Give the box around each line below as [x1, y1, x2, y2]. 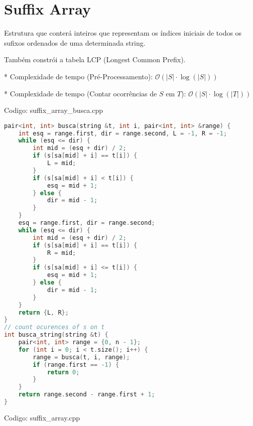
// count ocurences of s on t [4, 324, 105, 331]
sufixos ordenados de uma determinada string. [4, 37, 146, 48]
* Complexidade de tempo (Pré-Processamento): [4, 71, 153, 81]
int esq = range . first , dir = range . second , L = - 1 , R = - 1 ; [18, 129, 227, 137]
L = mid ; [47, 160, 76, 167]
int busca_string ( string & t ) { [4, 331, 108, 339]
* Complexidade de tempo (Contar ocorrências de [4, 88, 157, 98]
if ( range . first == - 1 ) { [33, 361, 119, 368]
